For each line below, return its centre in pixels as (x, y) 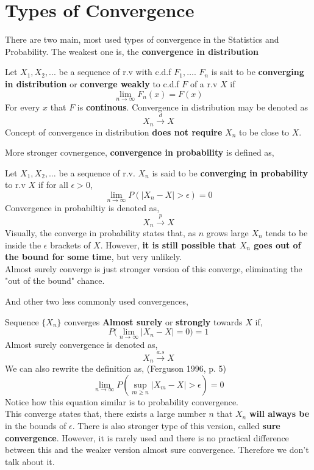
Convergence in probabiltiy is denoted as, (82, 208)
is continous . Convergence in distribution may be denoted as (192, 107)
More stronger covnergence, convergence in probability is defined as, (140, 152)
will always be (279, 414)
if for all (53, 185)
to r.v (15, 185)
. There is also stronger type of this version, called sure (176, 425)
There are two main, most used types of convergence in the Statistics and (142, 39)
